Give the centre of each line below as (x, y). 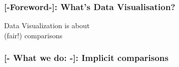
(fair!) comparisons (33, 35)
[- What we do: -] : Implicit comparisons (86, 58)
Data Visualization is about (47, 25)
